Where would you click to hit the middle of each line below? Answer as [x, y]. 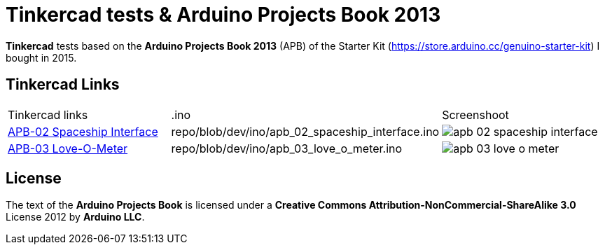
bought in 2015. [41, 57]
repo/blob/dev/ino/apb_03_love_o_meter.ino [287, 148]
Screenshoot [475, 114]
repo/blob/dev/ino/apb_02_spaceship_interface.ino [305, 131]
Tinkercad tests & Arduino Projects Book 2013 [223, 15]
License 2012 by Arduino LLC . [75, 217]
